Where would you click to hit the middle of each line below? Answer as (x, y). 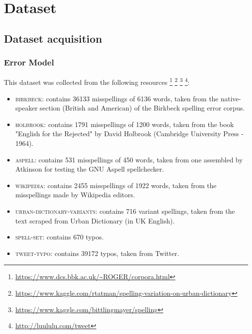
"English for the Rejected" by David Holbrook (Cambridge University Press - (129, 134)
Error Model (29, 62)
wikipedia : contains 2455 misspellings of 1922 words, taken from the (116, 185)
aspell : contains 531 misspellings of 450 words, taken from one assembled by (129, 159)
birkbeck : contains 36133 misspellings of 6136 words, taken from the (117, 98)
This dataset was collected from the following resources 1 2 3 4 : (97, 81)
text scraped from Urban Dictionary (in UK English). (95, 220)
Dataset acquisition (53, 38)
